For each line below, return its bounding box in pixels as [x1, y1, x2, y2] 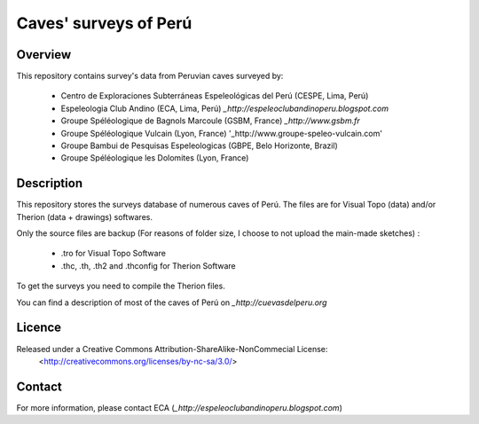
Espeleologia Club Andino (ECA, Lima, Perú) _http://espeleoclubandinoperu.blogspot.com [60, 103, 389, 114]
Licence [16, 320, 62, 335]
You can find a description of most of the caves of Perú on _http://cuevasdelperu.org [16, 297, 327, 308]
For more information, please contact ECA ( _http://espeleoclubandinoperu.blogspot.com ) [16, 402, 343, 412]
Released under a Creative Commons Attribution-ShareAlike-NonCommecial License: [16, 343, 328, 354]
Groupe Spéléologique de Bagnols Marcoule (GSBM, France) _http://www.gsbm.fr [60, 115, 360, 126]
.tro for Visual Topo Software [60, 248, 166, 259]
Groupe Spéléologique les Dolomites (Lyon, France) [60, 153, 249, 163]
